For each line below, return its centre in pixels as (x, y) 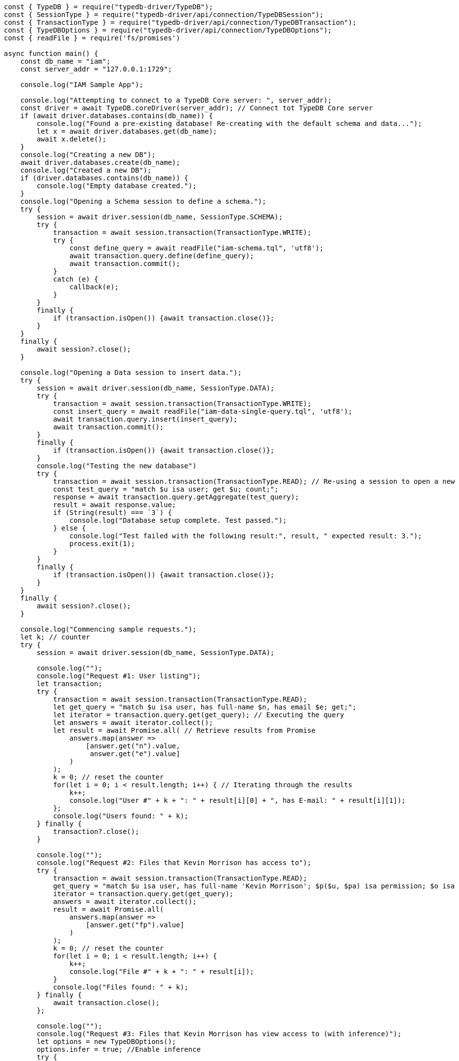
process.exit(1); (102, 544)
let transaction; (70, 684)
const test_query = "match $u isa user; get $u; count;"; (166, 489)
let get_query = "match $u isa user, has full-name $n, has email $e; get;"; (205, 707)
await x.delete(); (71, 139)
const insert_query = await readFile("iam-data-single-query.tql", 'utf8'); (203, 411)
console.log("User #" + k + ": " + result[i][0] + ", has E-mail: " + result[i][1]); (238, 800)
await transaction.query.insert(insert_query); (145, 419)
